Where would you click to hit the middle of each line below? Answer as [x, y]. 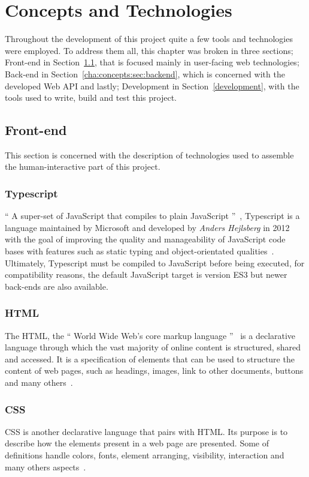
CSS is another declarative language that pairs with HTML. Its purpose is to [146, 431]
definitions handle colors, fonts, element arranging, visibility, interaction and [145, 455]
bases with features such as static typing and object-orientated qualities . [140, 251]
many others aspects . [46, 466]
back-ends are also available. [57, 286]
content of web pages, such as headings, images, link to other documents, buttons [154, 370]
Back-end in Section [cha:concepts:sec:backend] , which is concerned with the [145, 73]
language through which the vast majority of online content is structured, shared [153, 347]
